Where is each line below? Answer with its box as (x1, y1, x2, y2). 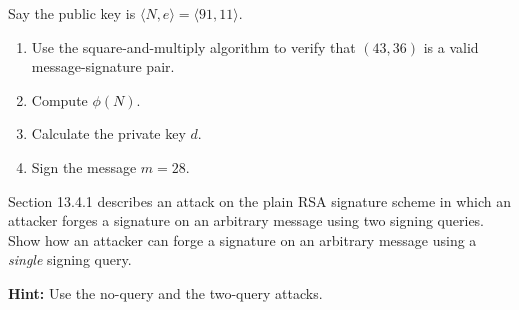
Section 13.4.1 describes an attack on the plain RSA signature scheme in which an (8, 190, 512, 211)
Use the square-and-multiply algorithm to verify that (31, 36, 356, 57)
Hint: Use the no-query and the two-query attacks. (8, 282, 323, 303)
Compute (31, 89, 88, 110)
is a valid (423, 36, 479, 57)
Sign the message (31, 156, 137, 177)
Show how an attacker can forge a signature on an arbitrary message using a (8, 229, 477, 250)
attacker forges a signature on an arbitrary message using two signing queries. (8, 210, 485, 231)
